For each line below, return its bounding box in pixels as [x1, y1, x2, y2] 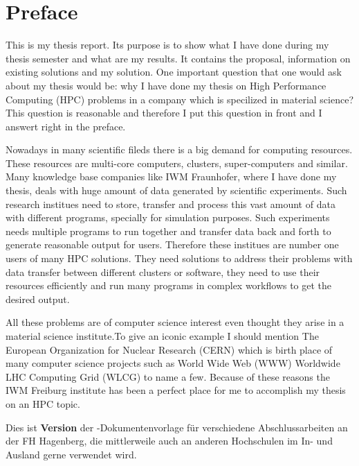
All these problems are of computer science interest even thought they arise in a [6, 315, 344, 329]
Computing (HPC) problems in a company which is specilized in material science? [6, 92, 353, 106]
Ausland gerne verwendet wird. [6, 447, 137, 461]
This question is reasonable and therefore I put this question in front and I [6, 105, 322, 120]
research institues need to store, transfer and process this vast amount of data [6, 196, 335, 211]
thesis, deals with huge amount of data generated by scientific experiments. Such [6, 183, 347, 198]
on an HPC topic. [6, 396, 80, 411]
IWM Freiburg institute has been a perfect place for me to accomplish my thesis [6, 383, 346, 397]
